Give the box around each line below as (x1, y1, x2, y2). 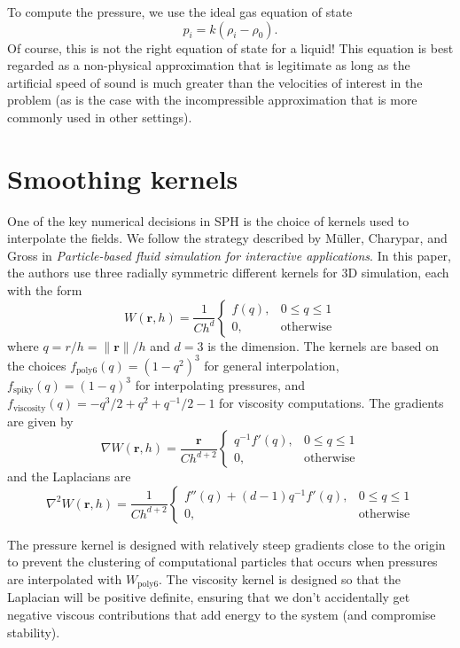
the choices (7, 355, 66, 374)
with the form (7, 281, 82, 300)
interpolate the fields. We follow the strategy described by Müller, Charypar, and (7, 229, 448, 247)
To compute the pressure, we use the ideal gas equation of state (7, 3, 353, 20)
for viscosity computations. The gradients (219, 394, 444, 412)
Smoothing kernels (7, 160, 238, 196)
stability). (7, 622, 60, 641)
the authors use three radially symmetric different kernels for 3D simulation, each (7, 263, 449, 282)
